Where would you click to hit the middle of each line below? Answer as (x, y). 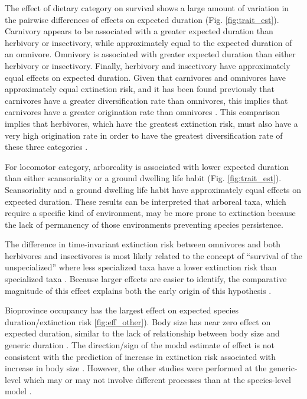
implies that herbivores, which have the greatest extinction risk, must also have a (151, 123)
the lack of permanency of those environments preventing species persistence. (144, 224)
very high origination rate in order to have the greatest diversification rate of (144, 135)
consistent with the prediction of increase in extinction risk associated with (141, 356)
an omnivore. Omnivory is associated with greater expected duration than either (150, 54)
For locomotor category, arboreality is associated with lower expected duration (147, 166)
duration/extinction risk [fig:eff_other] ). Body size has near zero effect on (138, 321)
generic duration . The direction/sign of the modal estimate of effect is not (140, 345)
